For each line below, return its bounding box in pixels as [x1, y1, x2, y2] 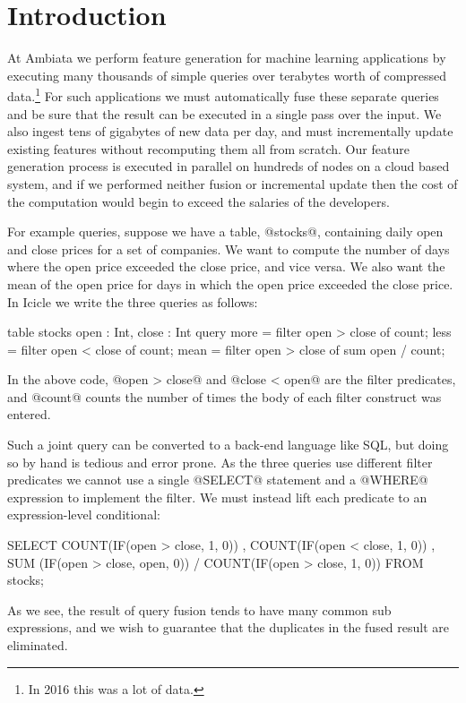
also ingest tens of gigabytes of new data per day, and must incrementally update [7, 122, 453, 141]
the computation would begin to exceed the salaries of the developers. [7, 192, 390, 210]
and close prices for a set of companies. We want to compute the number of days [7, 239, 450, 258]
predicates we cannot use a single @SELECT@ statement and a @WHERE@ [7, 470, 428, 489]
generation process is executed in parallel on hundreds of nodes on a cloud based [7, 157, 450, 176]
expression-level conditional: [7, 505, 160, 524]
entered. [7, 405, 51, 424]
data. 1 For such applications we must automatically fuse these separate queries [7, 84, 439, 105]
